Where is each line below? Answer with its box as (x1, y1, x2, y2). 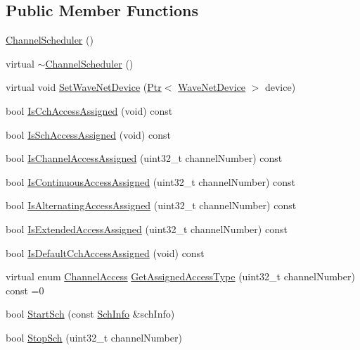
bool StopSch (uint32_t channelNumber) (6, 330, 182, 344)
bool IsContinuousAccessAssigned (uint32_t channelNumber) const (6, 174, 296, 189)
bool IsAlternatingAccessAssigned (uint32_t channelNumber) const (6, 198, 297, 213)
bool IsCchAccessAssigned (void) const (6, 103, 173, 118)
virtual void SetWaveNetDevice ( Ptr (6, 80, 162, 94)
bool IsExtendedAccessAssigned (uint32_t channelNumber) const (6, 221, 288, 236)
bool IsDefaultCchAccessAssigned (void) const (6, 245, 205, 260)
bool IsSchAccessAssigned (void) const (6, 127, 171, 142)
